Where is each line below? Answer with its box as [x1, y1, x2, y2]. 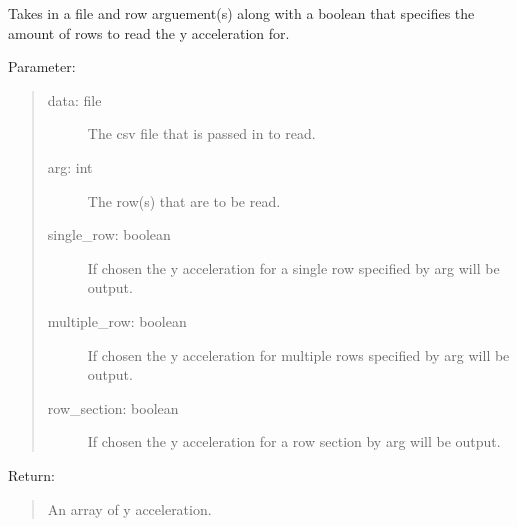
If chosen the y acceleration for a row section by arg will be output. [87, 431, 501, 452]
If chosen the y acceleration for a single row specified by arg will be [87, 257, 500, 278]
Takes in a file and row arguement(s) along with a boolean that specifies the [8, 3, 475, 23]
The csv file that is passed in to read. [87, 123, 316, 144]
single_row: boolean [47, 224, 171, 245]
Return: [8, 464, 55, 485]
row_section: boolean [47, 397, 179, 418]
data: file [47, 89, 102, 110]
